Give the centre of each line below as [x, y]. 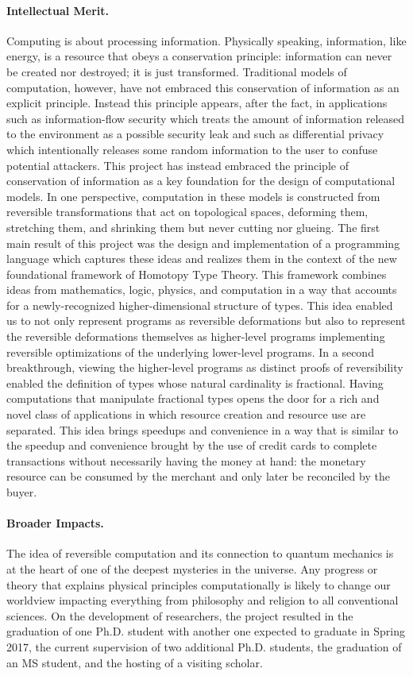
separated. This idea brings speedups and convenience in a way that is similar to [203, 429]
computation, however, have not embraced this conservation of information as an [203, 87]
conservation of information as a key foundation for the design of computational [201, 181]
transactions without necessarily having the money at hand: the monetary [186, 460]
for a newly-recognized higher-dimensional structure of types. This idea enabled [200, 305]
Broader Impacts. [55, 523]
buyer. [22, 492]
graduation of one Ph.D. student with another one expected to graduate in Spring [206, 631]
